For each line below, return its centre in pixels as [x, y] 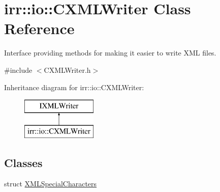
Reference [39, 28]
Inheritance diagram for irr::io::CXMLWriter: [74, 87]
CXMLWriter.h [67, 70]
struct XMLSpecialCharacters [51, 184]
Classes [23, 162]
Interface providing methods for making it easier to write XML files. [110, 53]
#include [18, 70]
